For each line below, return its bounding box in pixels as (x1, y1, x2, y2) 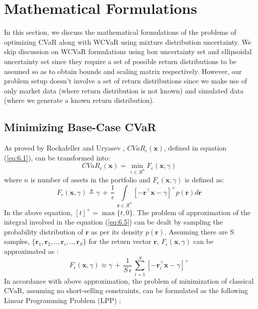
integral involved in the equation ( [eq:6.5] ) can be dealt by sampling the (4, 217, 223, 227)
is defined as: (184, 174, 224, 185)
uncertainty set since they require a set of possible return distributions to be (4, 56, 237, 66)
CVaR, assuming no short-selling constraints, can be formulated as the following (4, 285, 248, 296)
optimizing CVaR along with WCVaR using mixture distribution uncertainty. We (4, 36, 252, 47)
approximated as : (4, 245, 59, 256)
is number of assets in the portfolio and (30, 174, 151, 185)
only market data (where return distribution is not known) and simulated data (4, 85, 244, 95)
